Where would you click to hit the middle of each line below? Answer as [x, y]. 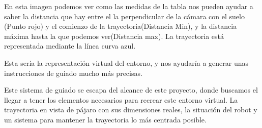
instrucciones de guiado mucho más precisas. [73, 73]
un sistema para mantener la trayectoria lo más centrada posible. [105, 119]
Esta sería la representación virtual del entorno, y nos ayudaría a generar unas [126, 62]
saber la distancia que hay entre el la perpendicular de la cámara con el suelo [124, 16]
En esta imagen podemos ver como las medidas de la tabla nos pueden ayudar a [129, 6]
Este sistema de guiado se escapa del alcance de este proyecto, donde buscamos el [131, 90]
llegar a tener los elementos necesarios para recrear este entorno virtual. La [121, 99]
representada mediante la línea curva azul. [70, 46]
